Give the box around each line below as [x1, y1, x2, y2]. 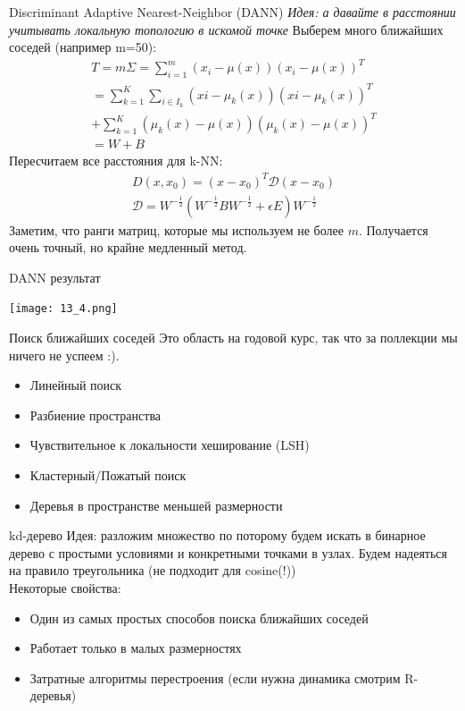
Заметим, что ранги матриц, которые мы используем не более [9, 220, 344, 239]
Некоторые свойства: [9, 578, 121, 597]
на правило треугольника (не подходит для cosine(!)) [9, 561, 296, 580]
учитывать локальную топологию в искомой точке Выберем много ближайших [9, 20, 444, 38]
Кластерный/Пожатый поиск [29, 465, 187, 484]
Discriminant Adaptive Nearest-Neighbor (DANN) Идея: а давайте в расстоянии [9, 3, 456, 21]
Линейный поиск [29, 376, 122, 394]
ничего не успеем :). [9, 345, 120, 364]
